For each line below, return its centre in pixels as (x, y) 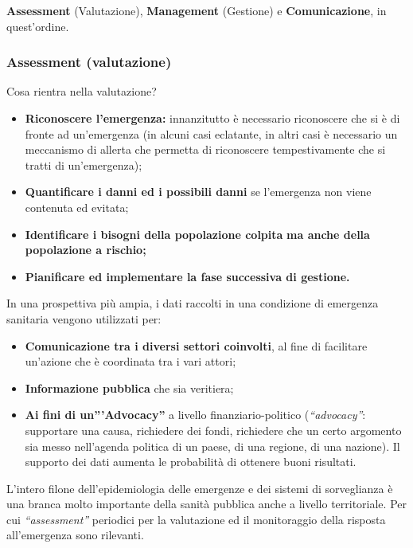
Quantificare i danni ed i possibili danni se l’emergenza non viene (198, 192)
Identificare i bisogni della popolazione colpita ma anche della (197, 234)
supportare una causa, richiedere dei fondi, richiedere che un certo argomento (213, 430)
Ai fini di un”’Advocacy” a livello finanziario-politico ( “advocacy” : (195, 415)
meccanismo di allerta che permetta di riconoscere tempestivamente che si (205, 149)
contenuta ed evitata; (77, 207)
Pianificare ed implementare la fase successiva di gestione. (187, 276)
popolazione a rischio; (86, 250)
